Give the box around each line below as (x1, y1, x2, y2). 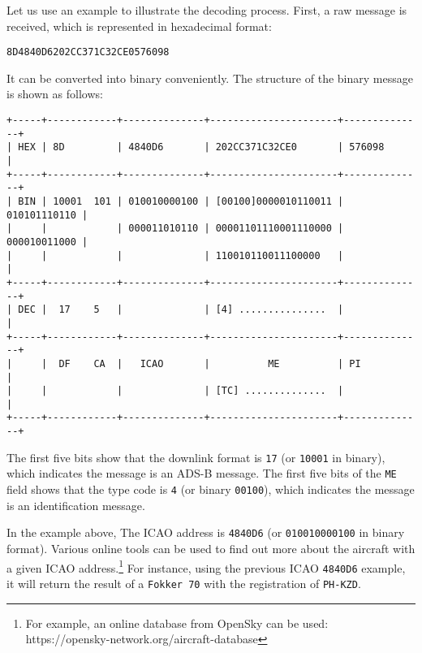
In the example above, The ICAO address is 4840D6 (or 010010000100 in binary (6, 524, 405, 541)
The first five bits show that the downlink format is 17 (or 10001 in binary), (6, 448, 385, 465)
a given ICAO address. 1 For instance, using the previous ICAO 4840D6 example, (6, 556, 406, 576)
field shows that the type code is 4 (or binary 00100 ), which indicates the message (6, 481, 415, 498)
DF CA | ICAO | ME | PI (58, 357, 361, 370)
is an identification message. (6, 496, 145, 513)
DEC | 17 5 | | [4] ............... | (18, 304, 344, 316)
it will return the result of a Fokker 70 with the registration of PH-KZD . (6, 574, 361, 591)
